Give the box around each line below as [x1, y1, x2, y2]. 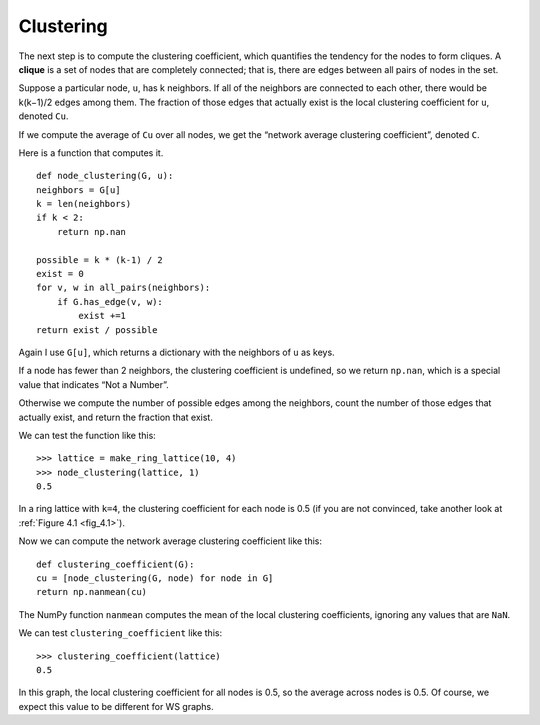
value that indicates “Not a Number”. [18, 378, 169, 390]
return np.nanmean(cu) [36, 586, 148, 598]
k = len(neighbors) [36, 198, 132, 210]
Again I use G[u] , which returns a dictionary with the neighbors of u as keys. [18, 346, 335, 358]
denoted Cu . [18, 110, 69, 122]
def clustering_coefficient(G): [36, 558, 195, 570]
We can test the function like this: [18, 429, 157, 441]
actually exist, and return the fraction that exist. [18, 411, 214, 423]
